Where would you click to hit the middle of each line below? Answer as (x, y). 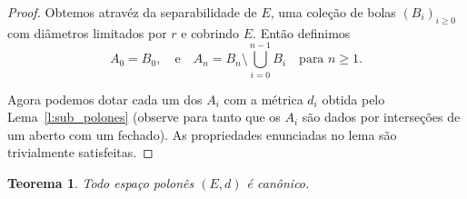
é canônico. (278, 182)
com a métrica (263, 99)
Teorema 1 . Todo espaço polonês (101, 182)
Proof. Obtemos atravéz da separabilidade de (132, 12)
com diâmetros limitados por (87, 32)
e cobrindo (210, 32)
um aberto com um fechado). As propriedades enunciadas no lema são (202, 134)
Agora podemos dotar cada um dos (105, 99)
